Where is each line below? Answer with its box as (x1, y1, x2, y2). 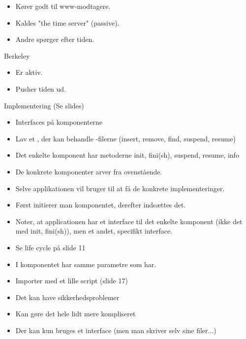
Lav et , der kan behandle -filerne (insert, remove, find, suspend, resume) (15, 133, 236, 143)
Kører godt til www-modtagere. (15, 1, 111, 11)
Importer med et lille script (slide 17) (15, 275, 128, 286)
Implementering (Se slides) (4, 100, 84, 110)
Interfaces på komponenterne (15, 117, 103, 127)
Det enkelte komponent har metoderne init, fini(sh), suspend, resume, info (15, 150, 239, 160)
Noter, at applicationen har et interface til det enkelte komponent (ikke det (15, 216, 243, 226)
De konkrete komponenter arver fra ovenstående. (15, 166, 162, 176)
